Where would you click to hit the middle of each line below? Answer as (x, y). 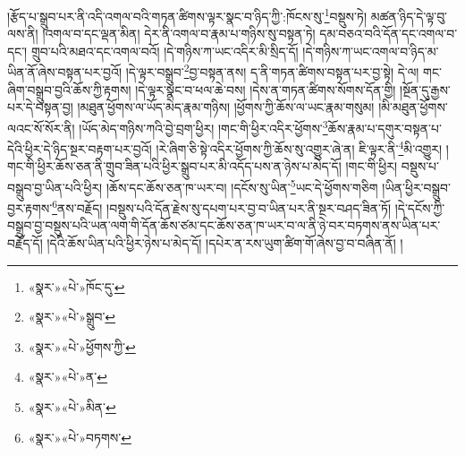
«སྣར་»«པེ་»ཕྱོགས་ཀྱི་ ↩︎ (82, 346)
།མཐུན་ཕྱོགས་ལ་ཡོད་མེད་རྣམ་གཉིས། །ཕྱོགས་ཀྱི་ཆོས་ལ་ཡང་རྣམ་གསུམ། (226, 107)
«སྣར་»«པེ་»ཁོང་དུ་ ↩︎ (76, 286)
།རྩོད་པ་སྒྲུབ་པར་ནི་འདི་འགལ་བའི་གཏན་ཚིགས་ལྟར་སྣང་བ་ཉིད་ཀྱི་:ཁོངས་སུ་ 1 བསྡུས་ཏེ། (187, 15)
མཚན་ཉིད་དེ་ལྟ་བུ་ (409, 16)
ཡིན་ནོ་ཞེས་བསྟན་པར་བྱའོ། (65, 72)
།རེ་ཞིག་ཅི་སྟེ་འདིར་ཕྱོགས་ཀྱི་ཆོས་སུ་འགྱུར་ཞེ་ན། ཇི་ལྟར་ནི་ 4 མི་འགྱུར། (299, 147)
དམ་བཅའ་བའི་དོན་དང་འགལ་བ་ (389, 34)
